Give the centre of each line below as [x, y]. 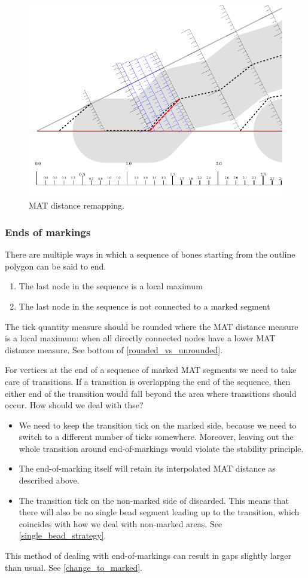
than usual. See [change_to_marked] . [74, 567]
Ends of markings [48, 232]
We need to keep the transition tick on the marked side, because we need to [158, 425]
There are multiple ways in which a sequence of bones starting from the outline [150, 254]
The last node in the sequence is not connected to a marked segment [144, 306]
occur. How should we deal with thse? [74, 405]
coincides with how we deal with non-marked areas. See [121, 523]
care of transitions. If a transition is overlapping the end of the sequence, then [148, 381]
